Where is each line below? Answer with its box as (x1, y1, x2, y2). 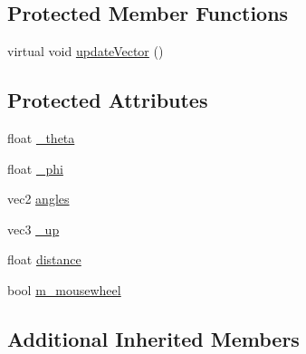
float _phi (7, 158, 63, 177)
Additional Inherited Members (7, 324, 300, 352)
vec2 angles (7, 189, 70, 208)
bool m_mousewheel (7, 280, 121, 299)
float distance (7, 250, 81, 269)
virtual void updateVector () (7, 42, 164, 61)
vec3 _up (7, 219, 60, 238)
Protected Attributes (7, 86, 208, 114)
